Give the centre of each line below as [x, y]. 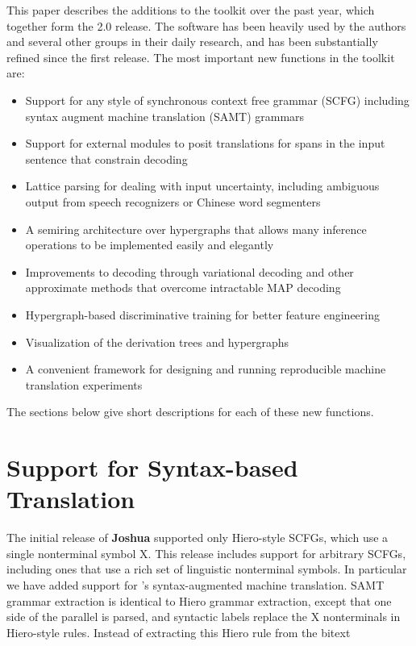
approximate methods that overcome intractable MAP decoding [183, 288]
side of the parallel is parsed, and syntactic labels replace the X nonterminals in [204, 617]
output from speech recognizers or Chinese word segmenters [173, 201]
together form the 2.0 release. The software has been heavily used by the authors [206, 25]
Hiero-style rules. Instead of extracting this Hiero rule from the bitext [179, 632]
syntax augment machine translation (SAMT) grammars [165, 116]
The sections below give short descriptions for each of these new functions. [190, 412]
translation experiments [84, 384]
